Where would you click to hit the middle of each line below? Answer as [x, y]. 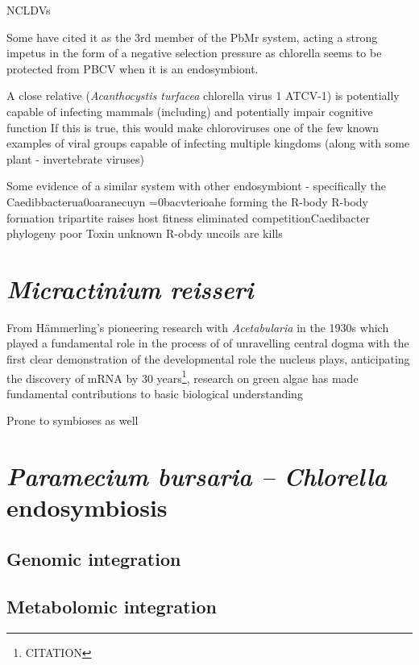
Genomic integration [94, 559]
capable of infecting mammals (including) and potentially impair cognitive [190, 111]
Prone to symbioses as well [73, 420]
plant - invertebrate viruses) [75, 158]
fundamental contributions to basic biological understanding [155, 393]
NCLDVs [29, 10]
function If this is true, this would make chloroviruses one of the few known [193, 127]
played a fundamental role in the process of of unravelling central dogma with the [208, 343]
